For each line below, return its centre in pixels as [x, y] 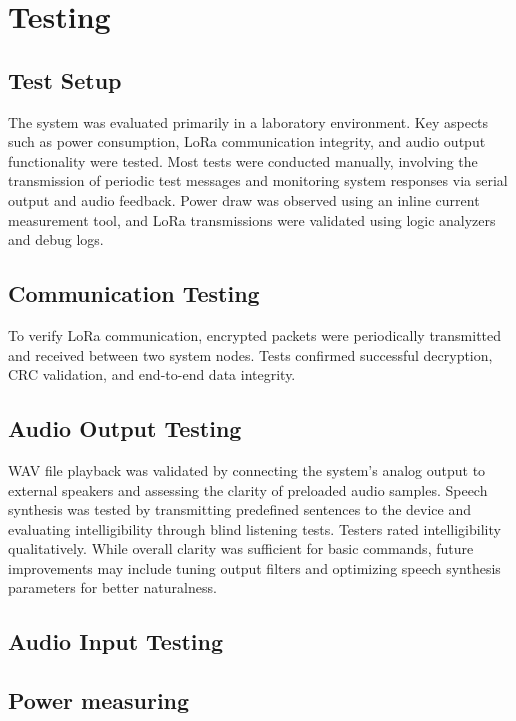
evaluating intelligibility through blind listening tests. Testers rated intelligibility [254, 528]
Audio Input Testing [116, 641]
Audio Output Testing [125, 428]
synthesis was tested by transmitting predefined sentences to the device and [240, 509]
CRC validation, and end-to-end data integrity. [152, 374]
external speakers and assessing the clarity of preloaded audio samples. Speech [248, 489]
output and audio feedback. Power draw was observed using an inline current [244, 199]
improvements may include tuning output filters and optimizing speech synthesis [254, 567]
